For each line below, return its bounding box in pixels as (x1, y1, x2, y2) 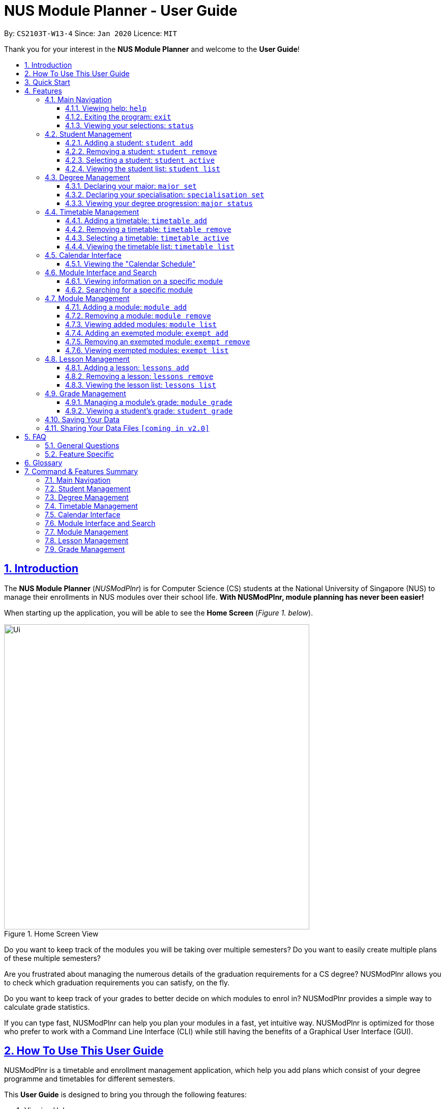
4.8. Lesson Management (45, 354, 130, 363)
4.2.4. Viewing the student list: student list (65, 164, 220, 173)
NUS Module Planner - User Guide (4, 2, 238, 19)
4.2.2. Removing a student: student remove (65, 147, 217, 156)
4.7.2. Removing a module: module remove (65, 311, 211, 320)
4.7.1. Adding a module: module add (65, 302, 187, 311)
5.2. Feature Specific (45, 449, 114, 458)
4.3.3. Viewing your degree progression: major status (65, 198, 253, 208)
